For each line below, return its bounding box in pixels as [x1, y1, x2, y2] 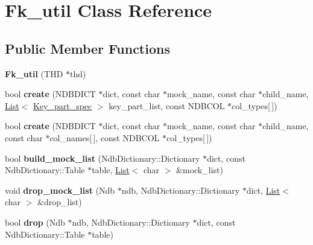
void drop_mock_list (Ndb [5, 183, 115, 196]
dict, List [246, 183, 280, 196]
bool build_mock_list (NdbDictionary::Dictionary [5, 151, 200, 164]
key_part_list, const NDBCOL [109, 99, 225, 112]
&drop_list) [37, 196, 82, 208]
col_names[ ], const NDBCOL [49, 131, 160, 144]
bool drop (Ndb [5, 215, 65, 228]
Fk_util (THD [5, 67, 63, 80]
